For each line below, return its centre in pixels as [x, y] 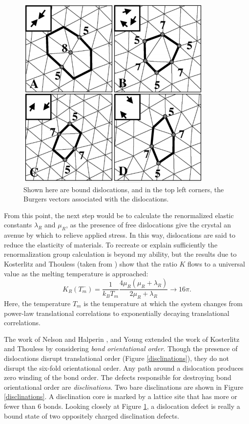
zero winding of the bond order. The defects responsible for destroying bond [118, 377]
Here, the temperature [37, 303]
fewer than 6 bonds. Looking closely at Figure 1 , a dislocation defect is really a [122, 406]
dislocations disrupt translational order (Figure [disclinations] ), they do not [117, 358]
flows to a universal [216, 263]
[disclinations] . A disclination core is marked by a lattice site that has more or [121, 396]
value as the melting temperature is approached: [76, 273]
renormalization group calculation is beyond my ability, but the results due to [120, 254]
